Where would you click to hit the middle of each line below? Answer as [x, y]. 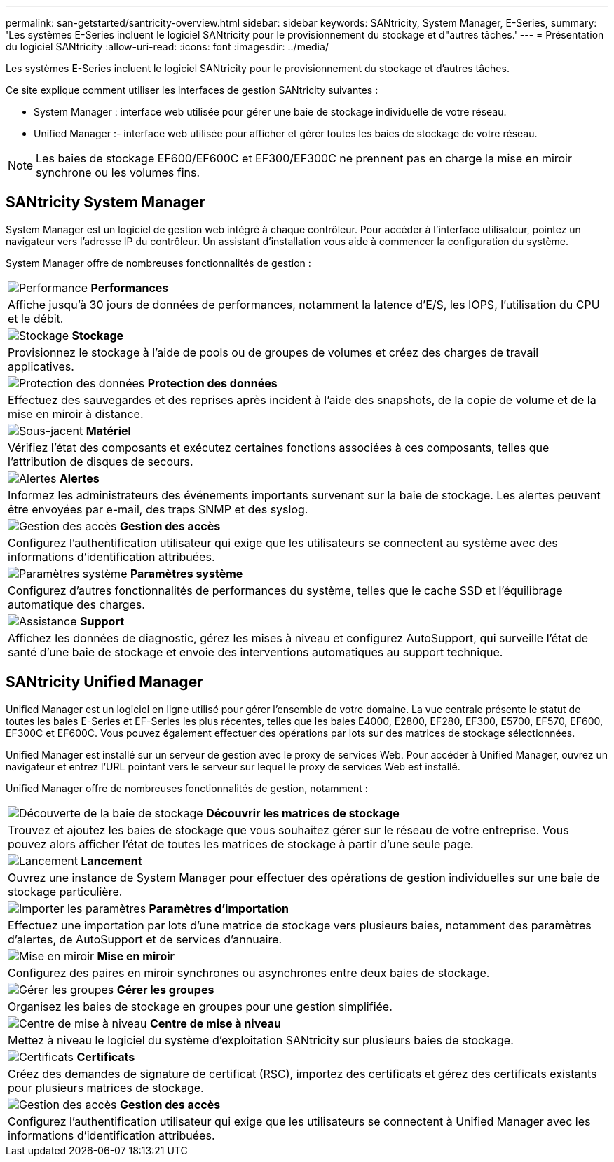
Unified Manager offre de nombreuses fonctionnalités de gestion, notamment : [187, 788]
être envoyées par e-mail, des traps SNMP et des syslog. [158, 509]
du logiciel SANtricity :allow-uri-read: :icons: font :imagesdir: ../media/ [167, 47]
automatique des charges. [76, 604]
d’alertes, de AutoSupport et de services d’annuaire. [145, 939]
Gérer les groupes [165, 989]
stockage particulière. [65, 891]
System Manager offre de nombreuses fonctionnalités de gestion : [158, 263]
